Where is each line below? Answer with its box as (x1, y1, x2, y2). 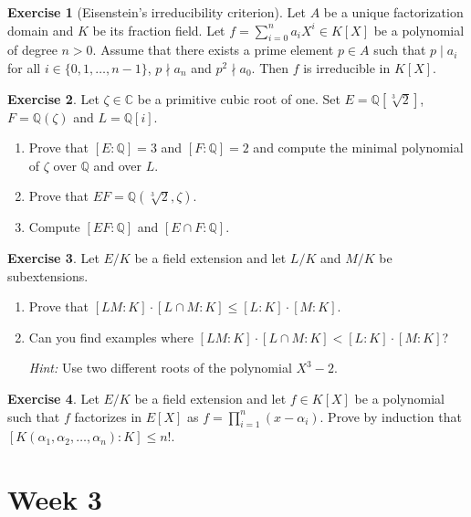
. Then (251, 58, 289, 77)
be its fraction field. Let (92, 20, 225, 39)
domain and (7, 20, 74, 39)
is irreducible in (303, 58, 391, 77)
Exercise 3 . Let (7, 248, 99, 267)
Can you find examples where (28, 327, 194, 346)
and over (93, 155, 142, 174)
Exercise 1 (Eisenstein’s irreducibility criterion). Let (7, 3, 307, 21)
